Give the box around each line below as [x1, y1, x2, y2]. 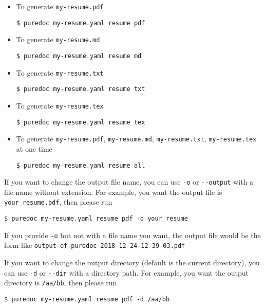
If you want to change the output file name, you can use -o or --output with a [4, 176, 254, 187]
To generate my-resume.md [16, 34, 100, 45]
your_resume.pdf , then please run [4, 196, 112, 207]
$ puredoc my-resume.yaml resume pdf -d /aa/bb [4, 295, 170, 303]
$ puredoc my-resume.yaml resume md [16, 52, 142, 60]
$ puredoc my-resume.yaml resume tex [16, 118, 145, 126]
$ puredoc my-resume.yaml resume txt [16, 85, 145, 93]
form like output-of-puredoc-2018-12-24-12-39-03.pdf [4, 240, 185, 250]
